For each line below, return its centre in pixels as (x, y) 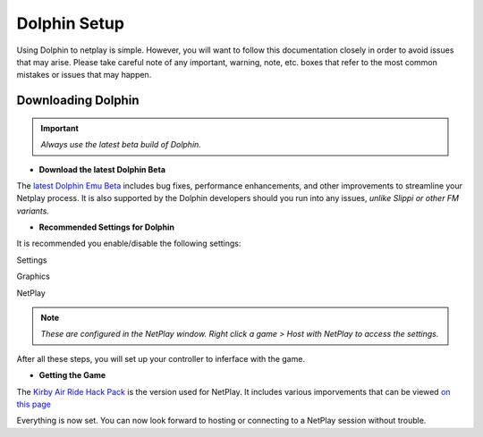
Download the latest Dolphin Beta (102, 169)
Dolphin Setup (71, 23)
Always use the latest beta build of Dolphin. (121, 145)
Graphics (34, 276)
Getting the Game (72, 375)
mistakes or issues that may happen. (84, 75)
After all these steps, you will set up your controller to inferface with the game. (161, 358)
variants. (33, 211)
